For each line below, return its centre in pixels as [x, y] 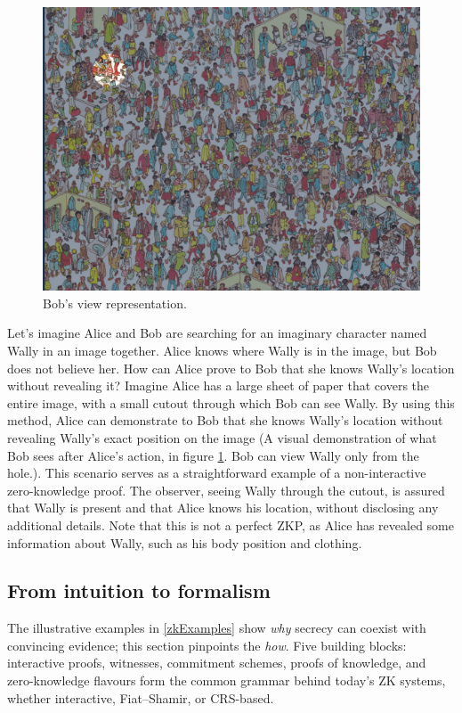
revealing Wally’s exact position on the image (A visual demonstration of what [222, 437]
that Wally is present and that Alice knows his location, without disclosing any [223, 508]
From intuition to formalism [139, 590]
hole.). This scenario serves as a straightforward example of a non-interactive [217, 473]
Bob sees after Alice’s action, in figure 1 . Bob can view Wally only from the [213, 455]
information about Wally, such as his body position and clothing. [185, 542]
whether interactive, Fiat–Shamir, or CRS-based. [141, 697]
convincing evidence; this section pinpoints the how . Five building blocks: [207, 645]
